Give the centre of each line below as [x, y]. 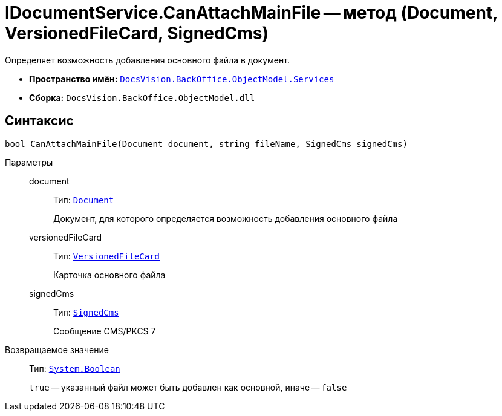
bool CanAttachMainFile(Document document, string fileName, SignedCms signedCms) [206, 144]
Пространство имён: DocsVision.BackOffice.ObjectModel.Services [182, 79]
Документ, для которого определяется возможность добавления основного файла [226, 218]
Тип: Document [84, 200]
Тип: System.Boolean [75, 368]
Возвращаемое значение [57, 349]
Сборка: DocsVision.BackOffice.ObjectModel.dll [142, 97]
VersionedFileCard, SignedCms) [137, 33]
